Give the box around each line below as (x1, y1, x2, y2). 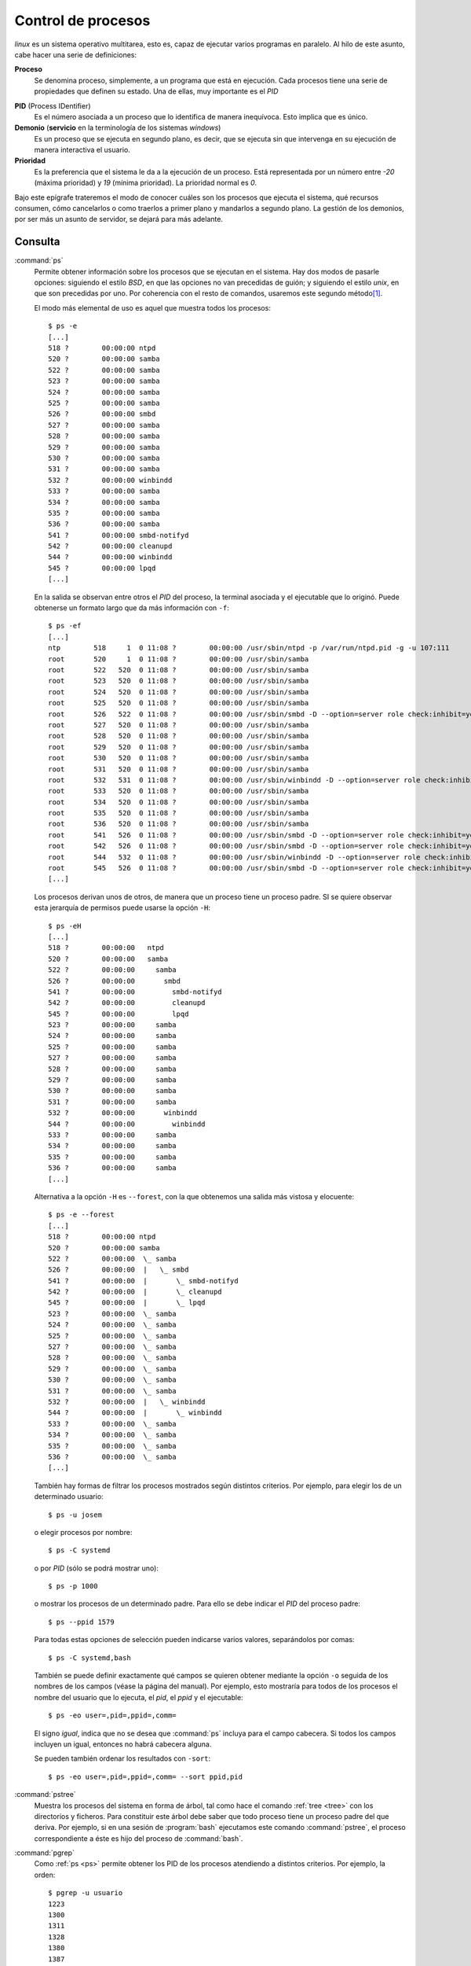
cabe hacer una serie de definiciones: (14, 50, 137, 59)
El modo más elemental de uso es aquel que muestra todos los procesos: (34, 303, 271, 312)
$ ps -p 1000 (48, 1581, 98, 1591)
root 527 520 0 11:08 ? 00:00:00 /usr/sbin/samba (48, 720, 309, 729)
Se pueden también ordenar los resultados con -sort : (34, 1754, 211, 1763)
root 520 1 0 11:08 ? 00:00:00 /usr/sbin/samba (48, 654, 309, 664)
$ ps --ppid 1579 (48, 1617, 115, 1626)
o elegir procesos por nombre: (34, 1527, 133, 1537)
